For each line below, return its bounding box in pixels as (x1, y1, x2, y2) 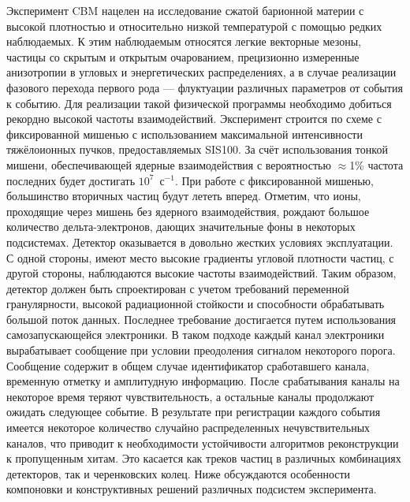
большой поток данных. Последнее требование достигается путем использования (6, 310, 397, 327)
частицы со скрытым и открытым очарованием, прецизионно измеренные (6, 48, 360, 65)
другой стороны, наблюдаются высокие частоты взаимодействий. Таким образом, (6, 265, 397, 281)
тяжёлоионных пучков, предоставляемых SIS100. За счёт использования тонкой (6, 141, 388, 158)
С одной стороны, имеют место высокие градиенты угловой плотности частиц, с (6, 249, 394, 266)
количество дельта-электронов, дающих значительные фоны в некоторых (6, 218, 356, 235)
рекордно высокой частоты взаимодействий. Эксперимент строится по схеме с (6, 110, 382, 127)
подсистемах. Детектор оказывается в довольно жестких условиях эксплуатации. (6, 233, 393, 250)
